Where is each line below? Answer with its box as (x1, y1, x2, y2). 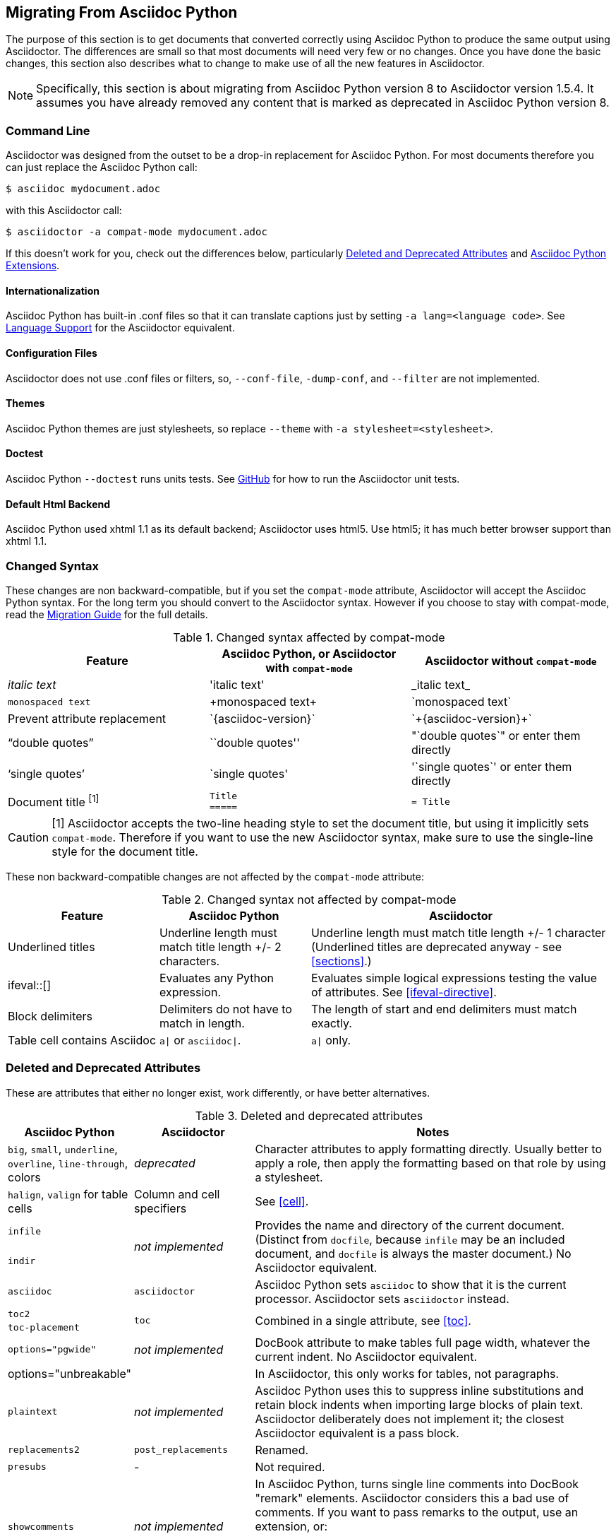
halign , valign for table (8, 1186, 128, 1201)
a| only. (311, 1033, 351, 1048)
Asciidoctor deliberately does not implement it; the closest (255, 1411, 564, 1426)
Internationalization (6, 284, 99, 297)
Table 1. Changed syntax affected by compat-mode (173, 630, 445, 645)
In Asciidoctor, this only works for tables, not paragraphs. (255, 1366, 560, 1381)
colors (8, 1169, 41, 1184)
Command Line (6, 123, 90, 138)
